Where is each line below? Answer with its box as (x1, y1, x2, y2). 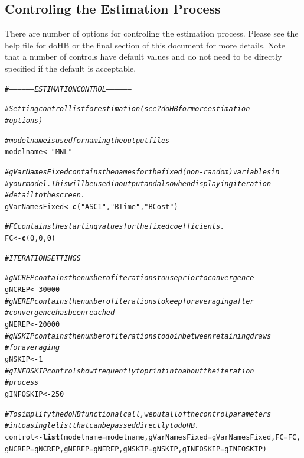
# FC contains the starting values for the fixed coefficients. (5, 222, 225, 231)
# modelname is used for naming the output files (5, 136, 170, 145)
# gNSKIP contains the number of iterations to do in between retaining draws (5, 332, 272, 340)
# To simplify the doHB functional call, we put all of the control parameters (5, 410, 272, 418)
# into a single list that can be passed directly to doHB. (5, 421, 200, 430)
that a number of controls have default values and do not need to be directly (5, 50, 282, 63)
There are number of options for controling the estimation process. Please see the (5, 27, 299, 40)
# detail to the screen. (5, 191, 86, 200)
